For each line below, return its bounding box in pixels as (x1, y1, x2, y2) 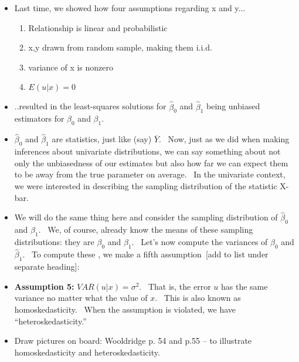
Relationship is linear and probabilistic (28, 21, 168, 33)
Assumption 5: (14, 280, 74, 292)
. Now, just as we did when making (159, 133, 290, 145)
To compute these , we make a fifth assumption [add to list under (31, 248, 269, 260)
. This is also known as (155, 291, 241, 304)
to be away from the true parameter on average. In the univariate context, (14, 168, 286, 180)
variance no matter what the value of (14, 291, 148, 304)
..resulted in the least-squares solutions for (14, 100, 167, 112)
